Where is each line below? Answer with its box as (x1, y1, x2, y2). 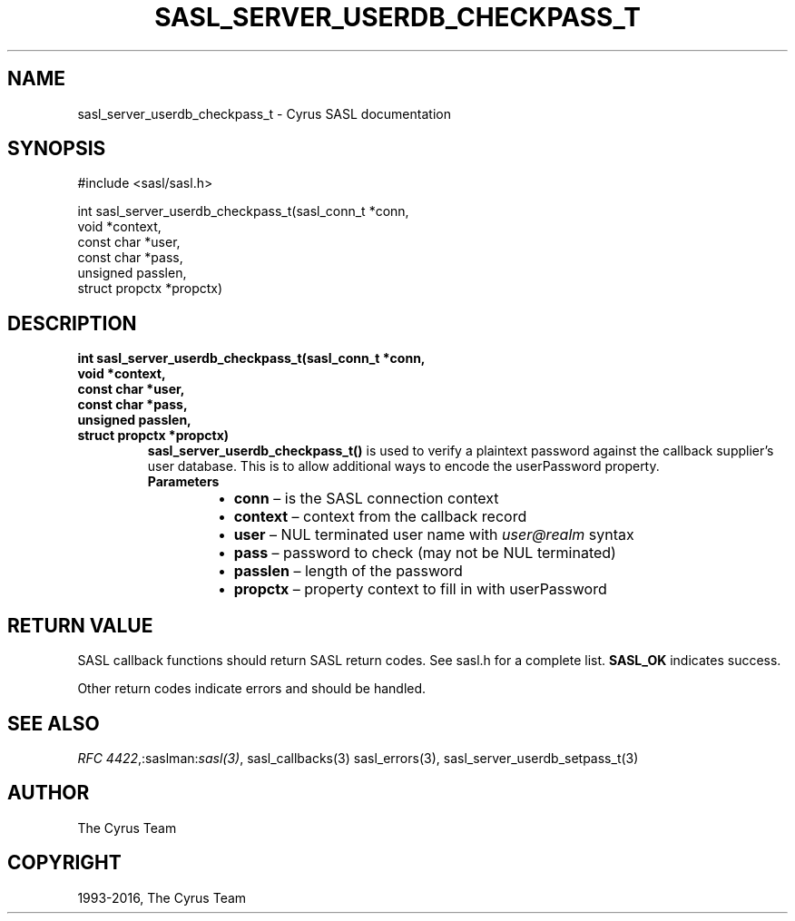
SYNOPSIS (7, 137, 106, 161)
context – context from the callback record (233, 507, 527, 526)
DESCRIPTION (7, 311, 137, 335)
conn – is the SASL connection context (233, 489, 499, 508)
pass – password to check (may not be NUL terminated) (233, 544, 616, 563)
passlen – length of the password (233, 562, 463, 581)
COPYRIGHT (7, 851, 122, 875)
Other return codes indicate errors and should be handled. (77, 681, 427, 697)
